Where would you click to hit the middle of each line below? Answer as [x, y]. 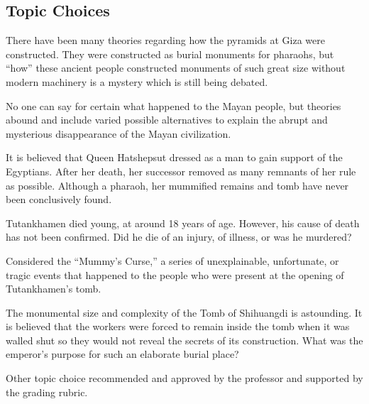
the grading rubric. [47, 392]
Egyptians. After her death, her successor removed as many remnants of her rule [181, 171]
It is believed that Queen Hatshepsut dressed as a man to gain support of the [174, 157]
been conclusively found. [59, 199]
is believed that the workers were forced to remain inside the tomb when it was [178, 326]
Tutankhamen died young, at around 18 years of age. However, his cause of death [183, 223]
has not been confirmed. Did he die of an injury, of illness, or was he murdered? [179, 237]
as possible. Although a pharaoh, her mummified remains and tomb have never [177, 185]
